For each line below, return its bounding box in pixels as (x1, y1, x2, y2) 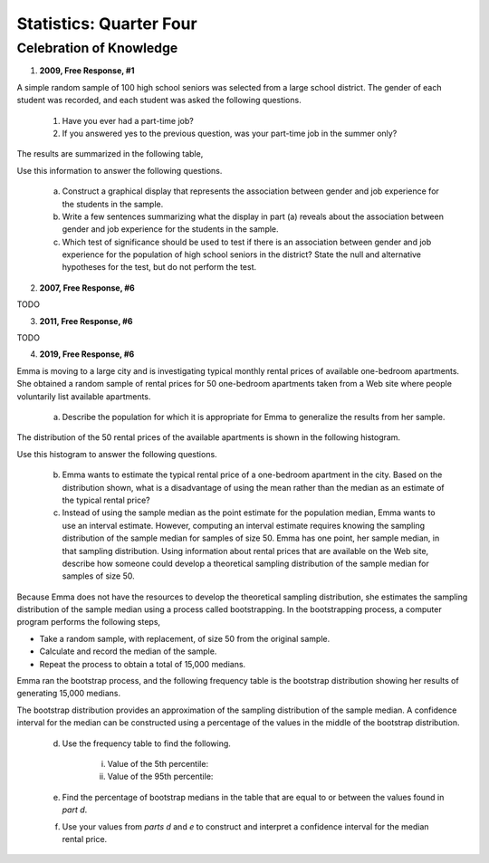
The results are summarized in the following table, (16, 149, 204, 159)
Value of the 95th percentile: (107, 771, 214, 782)
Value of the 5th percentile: (107, 758, 208, 769)
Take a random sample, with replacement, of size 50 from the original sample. (39, 633, 331, 644)
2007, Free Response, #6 (39, 282, 135, 293)
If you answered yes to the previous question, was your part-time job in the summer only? (62, 128, 398, 139)
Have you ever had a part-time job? (62, 115, 194, 126)
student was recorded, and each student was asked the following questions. (16, 95, 302, 106)
